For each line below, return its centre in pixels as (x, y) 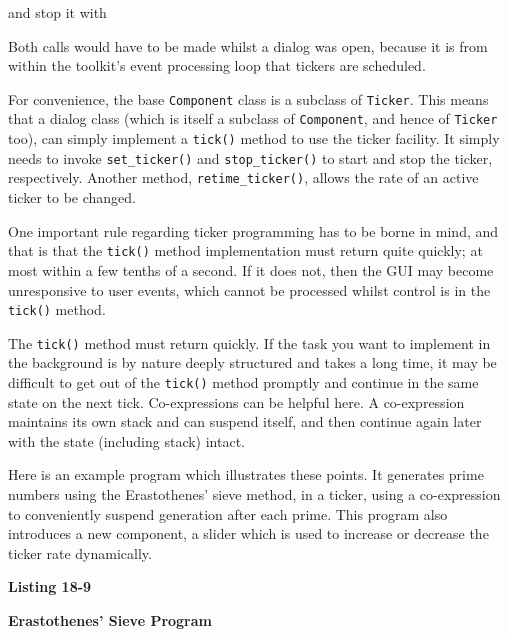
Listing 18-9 (50, 586)
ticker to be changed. (72, 197)
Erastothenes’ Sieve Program (110, 620)
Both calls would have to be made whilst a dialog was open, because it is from (248, 45)
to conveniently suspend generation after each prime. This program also (228, 513)
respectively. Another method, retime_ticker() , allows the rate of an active (243, 177)
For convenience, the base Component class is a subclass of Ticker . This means (248, 98)
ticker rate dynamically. (80, 552)
